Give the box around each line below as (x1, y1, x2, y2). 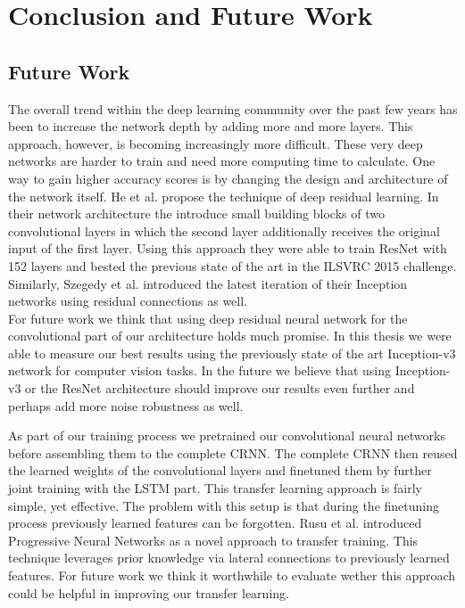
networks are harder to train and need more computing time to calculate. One (8, 152, 436, 170)
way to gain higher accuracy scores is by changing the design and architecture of (8, 168, 448, 187)
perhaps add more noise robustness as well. (8, 396, 244, 415)
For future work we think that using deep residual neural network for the (8, 308, 408, 327)
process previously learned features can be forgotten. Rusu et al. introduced (8, 514, 422, 532)
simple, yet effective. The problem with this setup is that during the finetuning (8, 496, 439, 514)
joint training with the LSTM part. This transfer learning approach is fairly (8, 479, 422, 497)
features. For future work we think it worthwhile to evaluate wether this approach (8, 566, 456, 585)
